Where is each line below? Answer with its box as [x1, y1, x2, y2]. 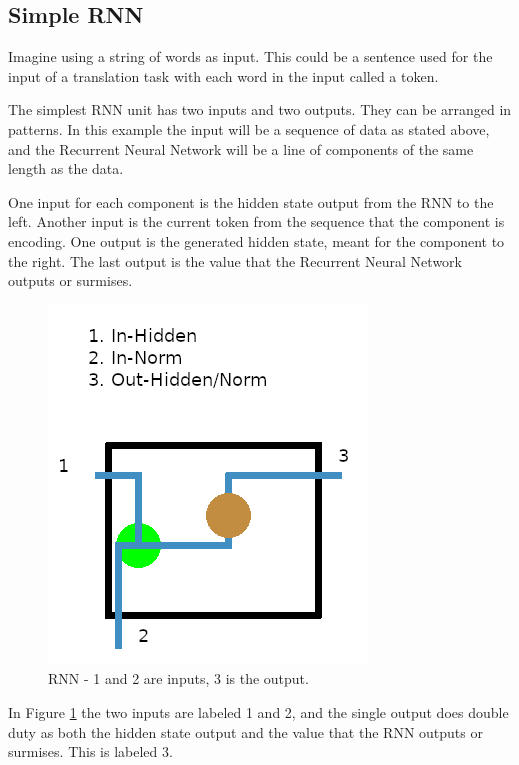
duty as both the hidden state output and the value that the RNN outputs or [8, 721, 483, 742]
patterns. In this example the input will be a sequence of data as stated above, [8, 118, 490, 139]
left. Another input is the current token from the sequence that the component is [8, 211, 505, 232]
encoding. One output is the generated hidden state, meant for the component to [8, 230, 505, 251]
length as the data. [8, 158, 124, 179]
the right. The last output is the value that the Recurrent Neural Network [8, 250, 462, 271]
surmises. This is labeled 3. [8, 741, 173, 762]
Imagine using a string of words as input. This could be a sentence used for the [8, 46, 493, 67]
